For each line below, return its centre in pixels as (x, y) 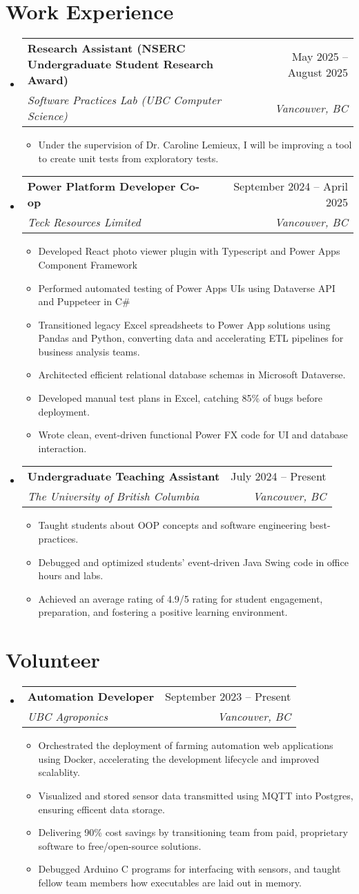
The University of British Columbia (113, 496)
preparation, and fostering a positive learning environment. (163, 612)
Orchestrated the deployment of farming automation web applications (186, 745)
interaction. (62, 448)
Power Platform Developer (101, 186)
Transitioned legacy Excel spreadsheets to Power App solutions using (184, 324)
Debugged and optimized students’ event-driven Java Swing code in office (193, 562)
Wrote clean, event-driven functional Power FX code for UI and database (193, 435)
